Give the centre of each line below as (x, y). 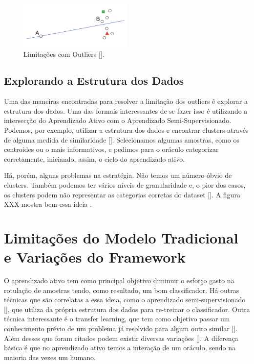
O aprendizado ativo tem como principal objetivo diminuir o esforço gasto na (119, 280)
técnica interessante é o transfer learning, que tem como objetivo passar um (117, 319)
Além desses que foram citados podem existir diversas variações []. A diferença (121, 338)
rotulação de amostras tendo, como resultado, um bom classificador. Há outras (122, 290)
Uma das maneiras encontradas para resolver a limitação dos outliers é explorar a (126, 101)
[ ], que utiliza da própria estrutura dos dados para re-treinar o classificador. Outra (127, 309)
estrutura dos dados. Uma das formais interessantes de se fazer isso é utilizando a (126, 110)
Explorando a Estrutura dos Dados (94, 81)
